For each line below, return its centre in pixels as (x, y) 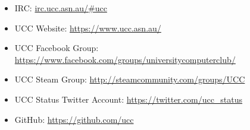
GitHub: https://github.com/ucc (74, 119)
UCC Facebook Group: (57, 48)
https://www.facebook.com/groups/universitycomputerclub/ (125, 59)
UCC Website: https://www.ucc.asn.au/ (88, 28)
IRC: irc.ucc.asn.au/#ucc (61, 8)
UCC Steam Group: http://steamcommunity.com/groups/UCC (130, 79)
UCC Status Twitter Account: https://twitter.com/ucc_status (129, 99)
